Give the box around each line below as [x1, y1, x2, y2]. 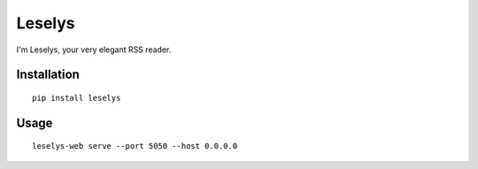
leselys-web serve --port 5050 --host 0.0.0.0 [32, 142, 238, 151]
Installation [16, 67, 80, 82]
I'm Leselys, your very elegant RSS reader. [16, 44, 172, 55]
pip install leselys [32, 93, 121, 103]
